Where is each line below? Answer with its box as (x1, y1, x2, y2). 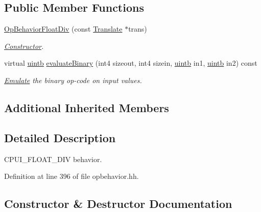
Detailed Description (4, 129, 116, 145)
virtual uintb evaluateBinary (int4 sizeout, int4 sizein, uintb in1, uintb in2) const (4, 58, 257, 68)
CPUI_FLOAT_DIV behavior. (4, 153, 102, 164)
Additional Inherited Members (4, 99, 169, 115)
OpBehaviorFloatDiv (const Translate (4, 23, 123, 34)
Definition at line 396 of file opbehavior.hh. (4, 171, 139, 181)
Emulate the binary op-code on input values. (4, 74, 142, 85)
